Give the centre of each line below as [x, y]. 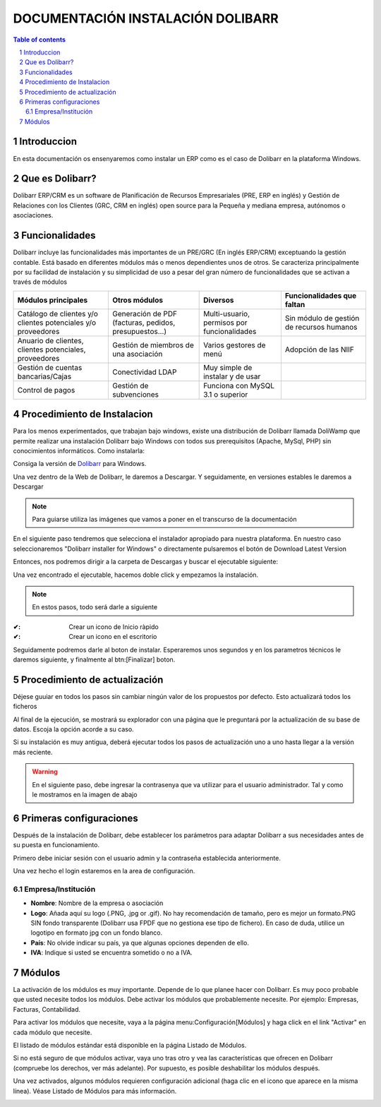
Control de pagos [46, 390]
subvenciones [135, 394]
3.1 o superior [226, 394]
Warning [45, 772]
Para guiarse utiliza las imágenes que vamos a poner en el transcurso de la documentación [164, 519]
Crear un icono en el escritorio [113, 637]
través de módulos [40, 282]
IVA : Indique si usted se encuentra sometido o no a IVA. [112, 952]
